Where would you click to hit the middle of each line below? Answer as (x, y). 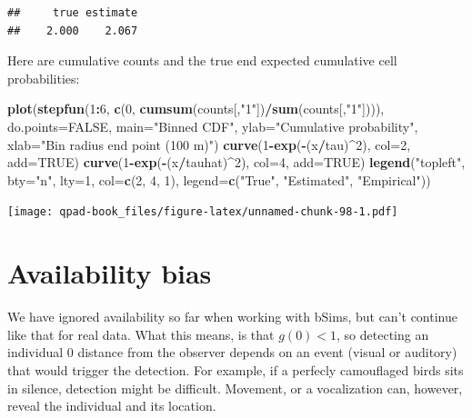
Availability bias (110, 273)
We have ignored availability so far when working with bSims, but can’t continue (232, 317)
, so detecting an (383, 334)
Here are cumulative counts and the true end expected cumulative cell (202, 60)
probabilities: (44, 78)
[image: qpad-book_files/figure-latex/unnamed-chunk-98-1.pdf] (203, 212)
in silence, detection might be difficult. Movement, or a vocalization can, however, (235, 388)
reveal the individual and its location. (112, 406)
